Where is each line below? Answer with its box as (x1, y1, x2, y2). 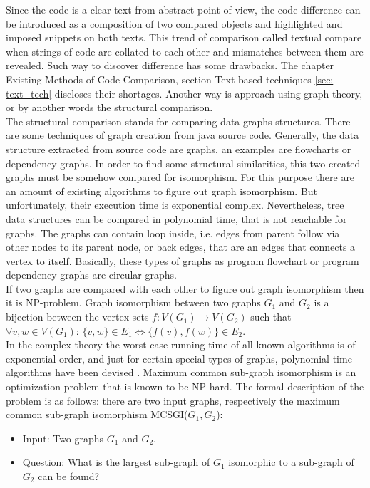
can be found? (38, 469, 100, 483)
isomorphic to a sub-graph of (228, 455, 354, 469)
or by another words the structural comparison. (6, 100, 213, 115)
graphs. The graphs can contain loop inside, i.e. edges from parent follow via (6, 225, 340, 240)
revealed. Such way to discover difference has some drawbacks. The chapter (6, 58, 334, 73)
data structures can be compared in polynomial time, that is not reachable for (6, 211, 347, 226)
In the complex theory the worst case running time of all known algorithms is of (6, 337, 356, 352)
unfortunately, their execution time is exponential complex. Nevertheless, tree (6, 197, 344, 212)
